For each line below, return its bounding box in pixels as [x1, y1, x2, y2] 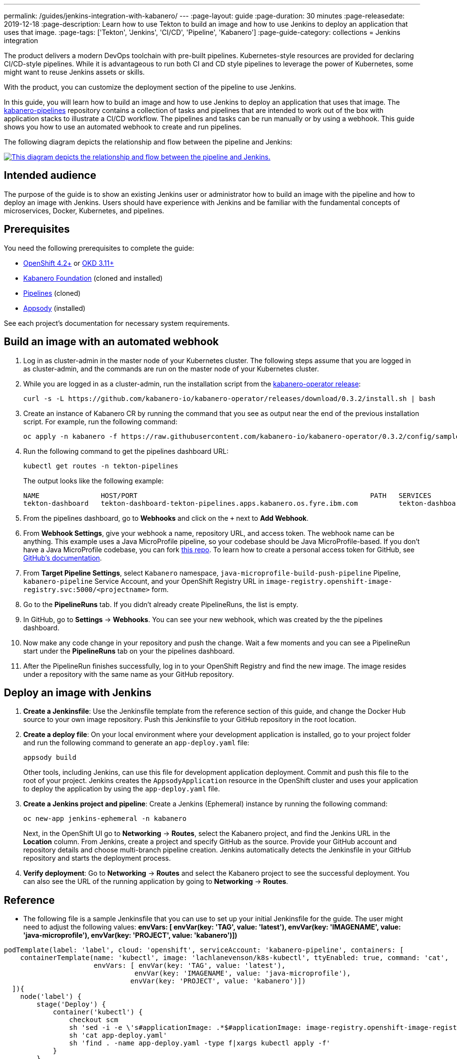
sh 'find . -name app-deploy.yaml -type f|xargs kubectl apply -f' [69, 1039, 331, 1047]
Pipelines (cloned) [23, 289, 81, 297]
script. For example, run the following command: [23, 417, 178, 426]
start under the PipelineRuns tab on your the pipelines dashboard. [23, 646, 235, 655]
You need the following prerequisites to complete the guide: [4, 243, 194, 252]
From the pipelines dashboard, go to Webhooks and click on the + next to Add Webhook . [23, 513, 309, 522]
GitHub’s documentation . [23, 553, 102, 562]
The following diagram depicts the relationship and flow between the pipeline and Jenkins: [4, 138, 292, 146]
